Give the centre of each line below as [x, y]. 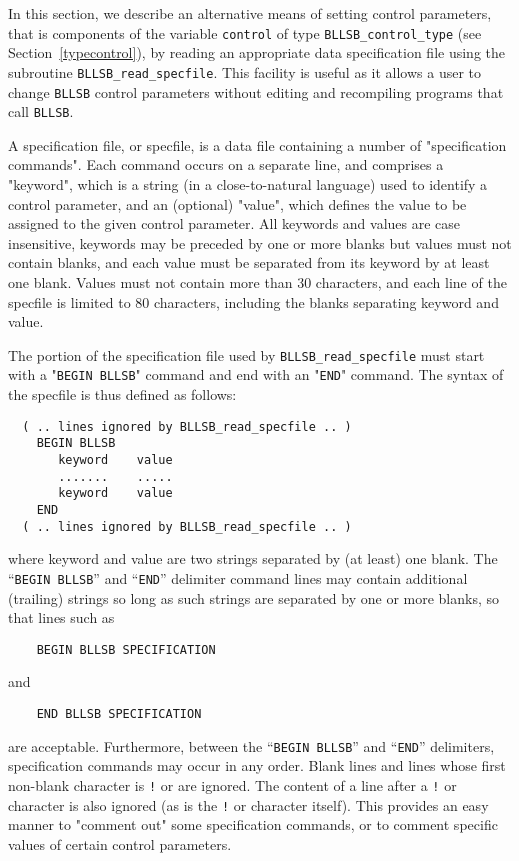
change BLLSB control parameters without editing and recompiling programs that [256, 91]
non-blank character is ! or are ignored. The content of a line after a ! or [232, 784]
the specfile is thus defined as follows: [122, 394]
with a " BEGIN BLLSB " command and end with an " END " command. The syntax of [256, 374]
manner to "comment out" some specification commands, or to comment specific [253, 824]
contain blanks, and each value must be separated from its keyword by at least [249, 262]
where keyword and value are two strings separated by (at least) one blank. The [253, 558]
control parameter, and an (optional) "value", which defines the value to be [237, 203]
